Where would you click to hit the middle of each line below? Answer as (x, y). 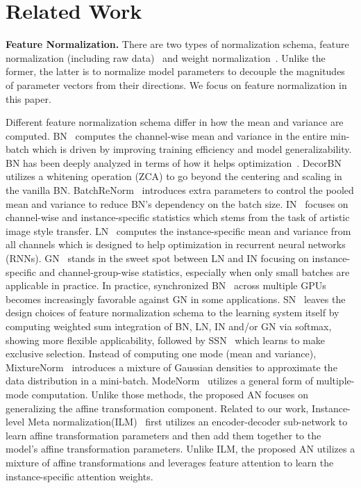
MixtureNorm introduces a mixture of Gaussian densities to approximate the (171, 367)
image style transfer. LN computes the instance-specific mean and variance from (178, 230)
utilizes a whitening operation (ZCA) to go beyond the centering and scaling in (174, 176)
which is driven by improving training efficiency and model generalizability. (192, 149)
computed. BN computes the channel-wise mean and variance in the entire (166, 135)
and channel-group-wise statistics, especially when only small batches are (194, 271)
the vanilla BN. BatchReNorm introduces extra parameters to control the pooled (180, 190)
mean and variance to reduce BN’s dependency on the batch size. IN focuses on (177, 203)
